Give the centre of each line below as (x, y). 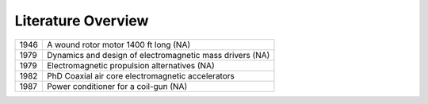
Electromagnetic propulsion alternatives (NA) (130, 65)
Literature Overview (82, 21)
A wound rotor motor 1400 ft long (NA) (118, 44)
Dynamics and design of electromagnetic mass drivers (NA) (158, 55)
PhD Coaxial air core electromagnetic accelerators (141, 75)
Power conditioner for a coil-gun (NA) (117, 86)
